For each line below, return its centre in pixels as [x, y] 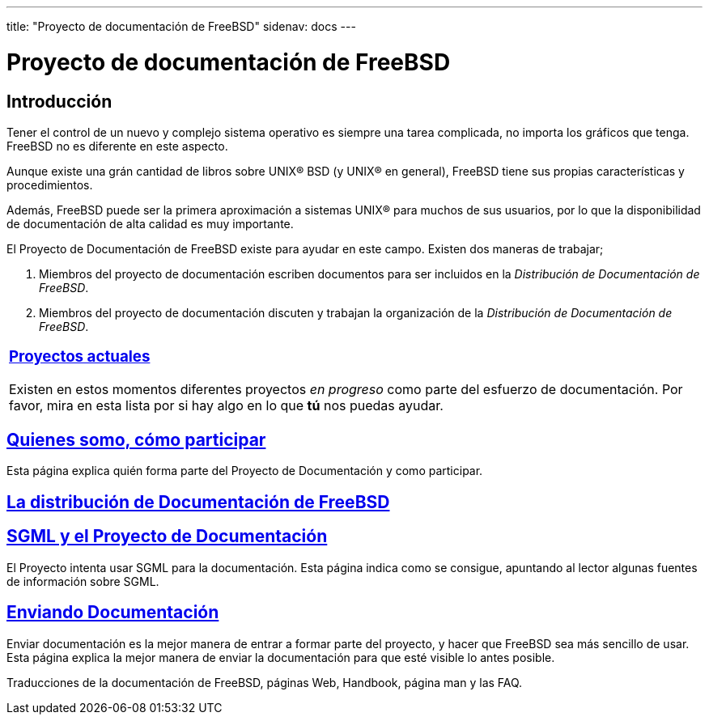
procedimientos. [50, 184]
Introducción [59, 101]
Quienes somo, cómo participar [136, 440]
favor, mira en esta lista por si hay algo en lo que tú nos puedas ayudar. [226, 405]
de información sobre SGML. [83, 581]
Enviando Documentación [113, 613]
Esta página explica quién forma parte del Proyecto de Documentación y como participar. [245, 471]
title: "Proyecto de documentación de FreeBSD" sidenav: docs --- [181, 26]
